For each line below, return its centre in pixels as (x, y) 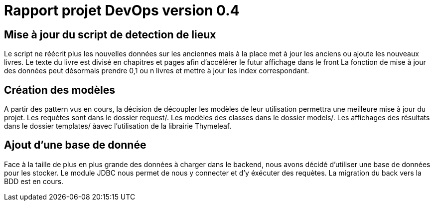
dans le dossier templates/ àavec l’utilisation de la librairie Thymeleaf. (118, 126)
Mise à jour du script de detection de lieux (110, 34)
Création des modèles (60, 90)
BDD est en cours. (34, 181)
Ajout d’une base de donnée (75, 145)
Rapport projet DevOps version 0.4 (122, 10)
